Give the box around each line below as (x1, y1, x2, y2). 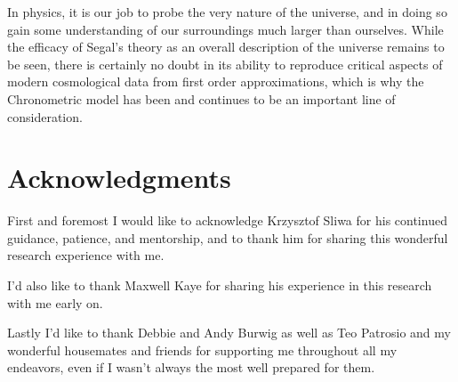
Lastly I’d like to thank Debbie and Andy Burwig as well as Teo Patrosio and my (7, 323, 451, 342)
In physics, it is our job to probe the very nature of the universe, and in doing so (7, 3, 447, 20)
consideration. (7, 107, 83, 126)
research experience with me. (7, 246, 165, 264)
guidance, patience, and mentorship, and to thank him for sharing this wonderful (7, 228, 448, 247)
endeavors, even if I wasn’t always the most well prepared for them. (7, 358, 375, 377)
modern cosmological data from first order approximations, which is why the (7, 72, 424, 91)
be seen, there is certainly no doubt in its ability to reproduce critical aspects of (7, 54, 443, 73)
